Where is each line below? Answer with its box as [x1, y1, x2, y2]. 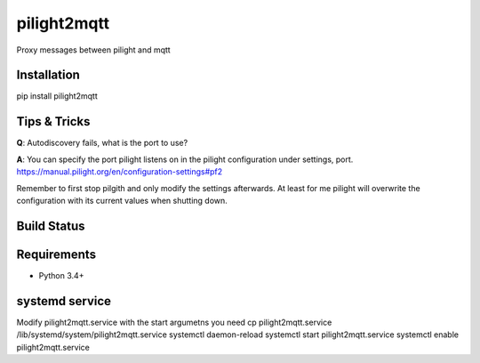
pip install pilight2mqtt [16, 91, 98, 101]
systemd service [16, 294, 111, 309]
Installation [16, 68, 80, 83]
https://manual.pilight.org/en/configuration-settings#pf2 [16, 166, 223, 177]
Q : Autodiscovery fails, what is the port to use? [16, 138, 188, 149]
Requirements [16, 246, 97, 262]
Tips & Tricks [16, 114, 91, 129]
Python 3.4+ [38, 270, 84, 280]
